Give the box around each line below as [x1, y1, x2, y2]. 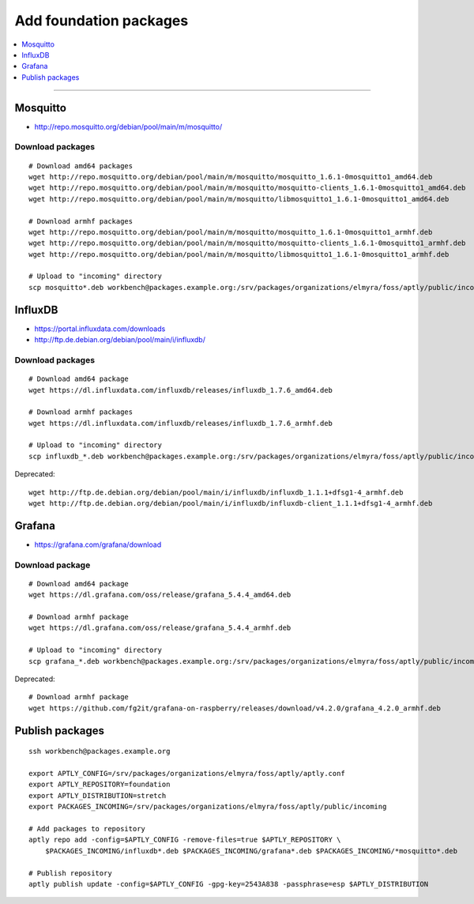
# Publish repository [28, 868, 112, 877]
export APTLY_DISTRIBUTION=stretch [28, 791, 167, 800]
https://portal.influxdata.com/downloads [34, 324, 166, 333]
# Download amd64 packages [28, 161, 134, 170]
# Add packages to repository [28, 824, 146, 833]
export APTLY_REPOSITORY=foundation [28, 780, 171, 789]
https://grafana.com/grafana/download [34, 540, 162, 549]
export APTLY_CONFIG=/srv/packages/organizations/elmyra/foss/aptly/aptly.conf [28, 769, 345, 778]
